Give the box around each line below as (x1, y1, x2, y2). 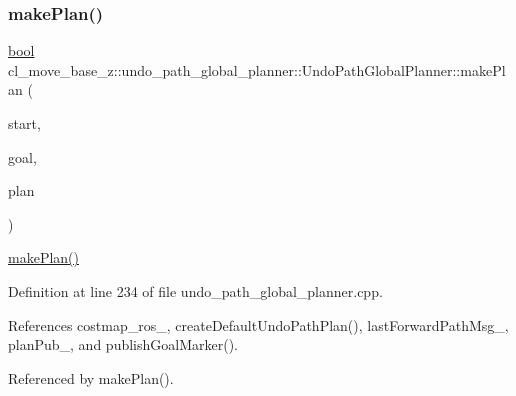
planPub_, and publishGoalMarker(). (8, 334, 238, 355)
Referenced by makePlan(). (8, 367, 174, 388)
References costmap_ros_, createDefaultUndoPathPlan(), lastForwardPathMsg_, (8, 314, 509, 335)
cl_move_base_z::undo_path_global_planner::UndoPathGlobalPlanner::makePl (8, 59, 506, 80)
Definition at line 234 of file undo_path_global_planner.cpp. (8, 280, 383, 301)
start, (8, 113, 41, 133)
